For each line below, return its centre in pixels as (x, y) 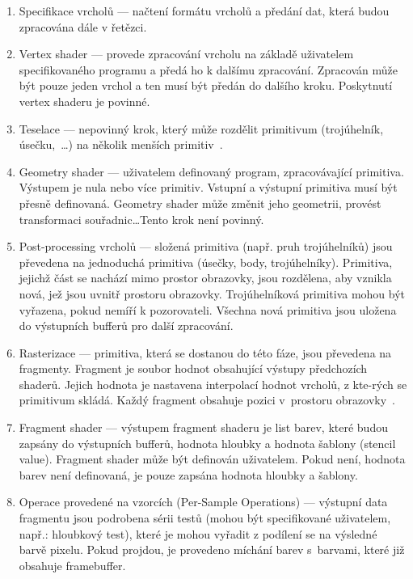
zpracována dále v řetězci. (83, 26)
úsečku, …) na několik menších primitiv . (121, 144)
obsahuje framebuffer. (72, 565)
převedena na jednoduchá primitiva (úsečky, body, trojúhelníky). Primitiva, (206, 262)
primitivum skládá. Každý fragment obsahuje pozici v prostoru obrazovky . (207, 400)
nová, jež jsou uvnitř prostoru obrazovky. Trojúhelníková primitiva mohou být (212, 293)
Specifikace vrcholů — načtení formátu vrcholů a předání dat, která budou (204, 11)
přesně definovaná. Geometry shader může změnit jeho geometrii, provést (200, 203)
